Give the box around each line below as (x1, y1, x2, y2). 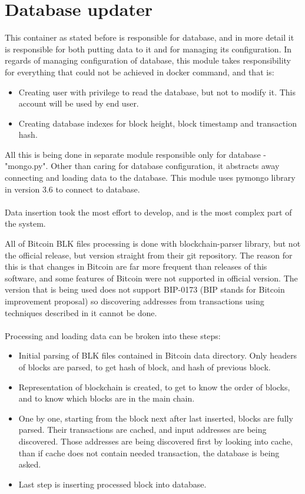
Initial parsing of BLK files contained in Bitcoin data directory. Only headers (18, 349, 297, 362)
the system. (5, 217, 46, 230)
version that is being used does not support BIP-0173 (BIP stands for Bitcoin (5, 283, 285, 296)
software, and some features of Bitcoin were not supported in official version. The (5, 271, 298, 284)
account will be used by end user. (18, 97, 139, 110)
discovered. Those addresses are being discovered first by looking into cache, (18, 435, 293, 447)
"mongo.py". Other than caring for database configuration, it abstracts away (5, 160, 280, 172)
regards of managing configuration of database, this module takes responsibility (5, 54, 291, 67)
